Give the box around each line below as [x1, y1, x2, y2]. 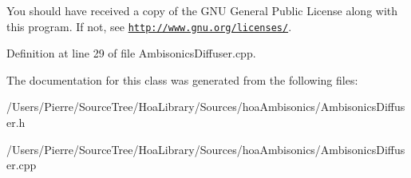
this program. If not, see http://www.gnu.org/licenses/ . [6, 18, 292, 34]
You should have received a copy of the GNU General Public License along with [6, 2, 398, 18]
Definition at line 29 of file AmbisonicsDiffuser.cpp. [6, 45, 256, 61]
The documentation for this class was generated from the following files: [6, 71, 358, 88]
